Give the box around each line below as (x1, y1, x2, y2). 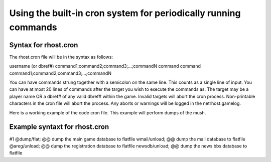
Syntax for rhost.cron (9, 41, 78, 49)
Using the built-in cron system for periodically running (9, 8, 241, 19)
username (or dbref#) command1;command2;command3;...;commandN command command (9, 63, 201, 69)
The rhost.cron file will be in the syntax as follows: (9, 54, 113, 60)
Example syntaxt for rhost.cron (9, 123, 109, 131)
